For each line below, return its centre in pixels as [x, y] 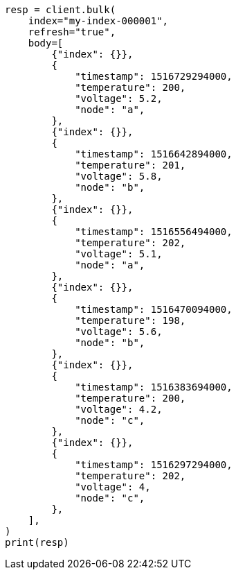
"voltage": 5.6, [119, 332]
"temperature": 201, [130, 165]
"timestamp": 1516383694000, [154, 387]
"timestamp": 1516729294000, [154, 76]
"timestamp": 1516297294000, [154, 465]
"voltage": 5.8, [119, 176]
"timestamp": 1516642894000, [154, 154]
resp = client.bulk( [61, 10]
